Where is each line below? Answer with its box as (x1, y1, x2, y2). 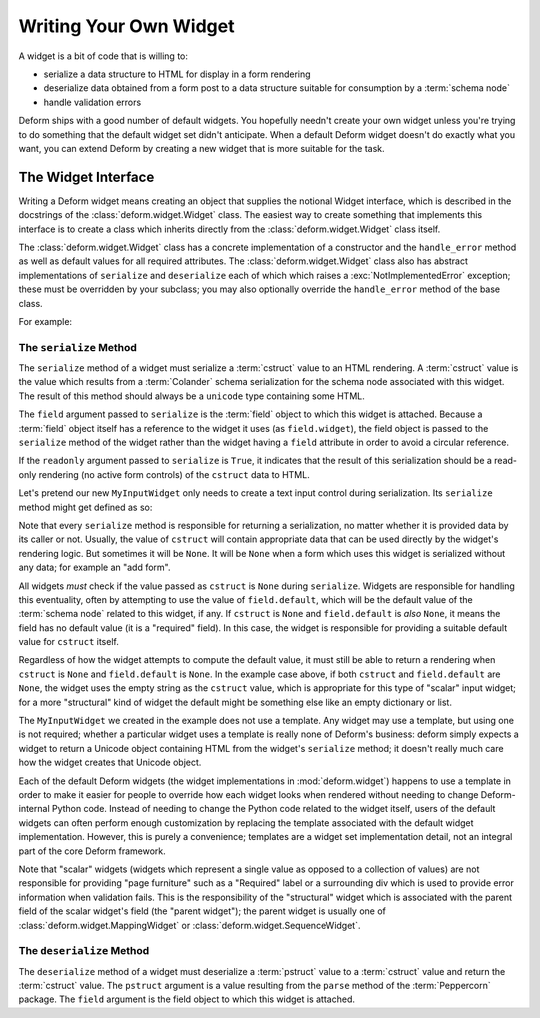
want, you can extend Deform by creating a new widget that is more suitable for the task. (18, 142, 385, 154)
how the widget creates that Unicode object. (18, 756, 202, 769)
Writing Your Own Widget (18, 15, 235, 37)
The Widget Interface (18, 168, 155, 185)
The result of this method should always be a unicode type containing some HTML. (18, 390, 365, 402)
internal (18, 803, 50, 815)
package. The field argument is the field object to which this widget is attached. (18, 993, 355, 1005)
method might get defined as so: (18, 501, 153, 513)
